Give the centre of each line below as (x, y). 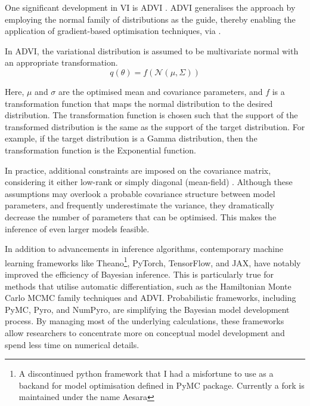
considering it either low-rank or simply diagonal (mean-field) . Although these (149, 182)
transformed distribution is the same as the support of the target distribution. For (155, 126)
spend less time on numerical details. (72, 344)
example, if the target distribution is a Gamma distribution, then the (131, 138)
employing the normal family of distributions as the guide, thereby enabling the (150, 19)
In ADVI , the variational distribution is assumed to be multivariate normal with (152, 50)
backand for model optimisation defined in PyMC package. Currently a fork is (162, 385)
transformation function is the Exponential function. (100, 150)
